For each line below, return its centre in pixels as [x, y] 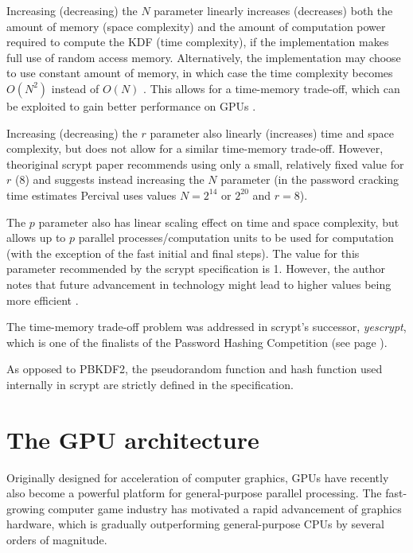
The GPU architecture [133, 439]
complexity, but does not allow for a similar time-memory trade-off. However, [195, 148]
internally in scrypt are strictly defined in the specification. [150, 384]
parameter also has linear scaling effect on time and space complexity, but [219, 222]
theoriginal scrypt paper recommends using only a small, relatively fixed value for [205, 164]
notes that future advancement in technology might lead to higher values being [199, 284]
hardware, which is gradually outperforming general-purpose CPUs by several [195, 524]
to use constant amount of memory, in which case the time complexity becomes [200, 73]
